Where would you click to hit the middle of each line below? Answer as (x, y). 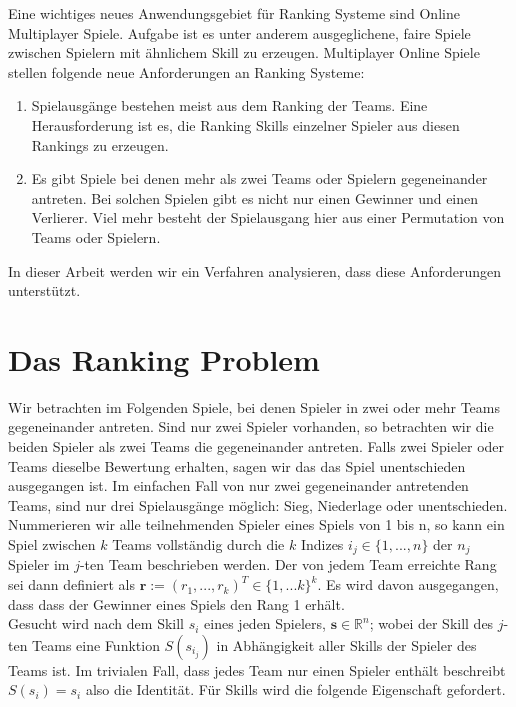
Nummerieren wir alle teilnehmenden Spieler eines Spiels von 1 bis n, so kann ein (256, 524)
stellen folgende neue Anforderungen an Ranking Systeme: (186, 71)
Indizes (322, 544)
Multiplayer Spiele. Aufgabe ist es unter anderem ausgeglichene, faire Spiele (239, 32)
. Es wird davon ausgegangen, (408, 584)
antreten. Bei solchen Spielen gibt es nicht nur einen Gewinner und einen (255, 197)
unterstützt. (44, 290)
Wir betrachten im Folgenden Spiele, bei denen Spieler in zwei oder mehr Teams (254, 406)
